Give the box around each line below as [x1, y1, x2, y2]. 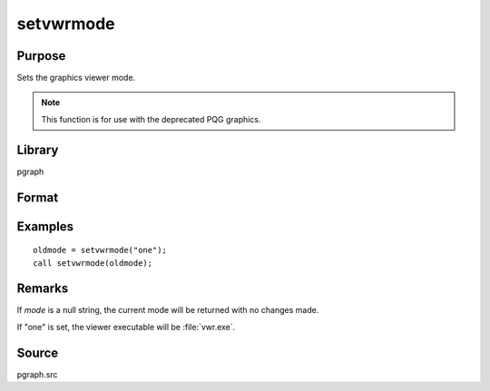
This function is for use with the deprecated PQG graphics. [41, 113, 261, 124]
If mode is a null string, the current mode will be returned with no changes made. [16, 305, 319, 316]
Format [16, 190, 59, 205]
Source [16, 345, 59, 360]
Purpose [16, 48, 66, 64]
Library [16, 142, 59, 158]
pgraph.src [16, 368, 58, 380]
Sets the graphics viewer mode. [16, 73, 136, 83]
